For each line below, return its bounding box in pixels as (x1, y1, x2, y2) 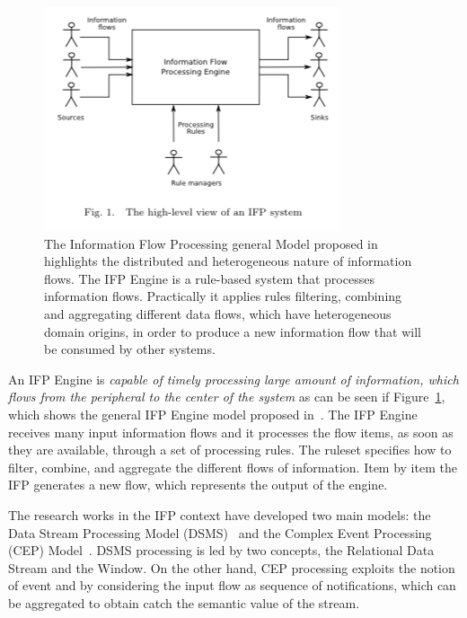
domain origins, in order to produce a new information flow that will (44, 322, 421, 340)
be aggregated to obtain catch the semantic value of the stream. (8, 593, 360, 612)
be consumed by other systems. (44, 340, 216, 358)
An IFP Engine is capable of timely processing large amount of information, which (8, 369, 459, 388)
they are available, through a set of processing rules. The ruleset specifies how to (8, 440, 452, 459)
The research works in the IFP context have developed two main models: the (8, 505, 431, 524)
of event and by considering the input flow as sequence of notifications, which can (8, 576, 456, 595)
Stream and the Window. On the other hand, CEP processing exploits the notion (8, 558, 455, 577)
